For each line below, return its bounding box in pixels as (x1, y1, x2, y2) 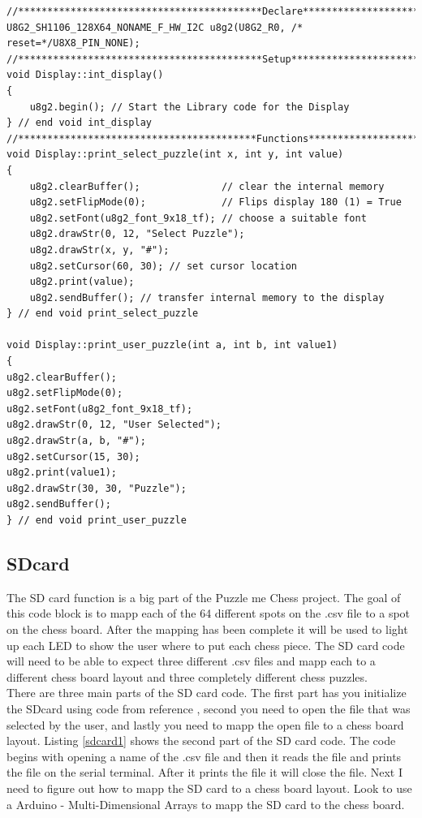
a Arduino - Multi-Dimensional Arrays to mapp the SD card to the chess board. (6, 795, 405, 812)
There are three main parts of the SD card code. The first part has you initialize (6, 684, 407, 701)
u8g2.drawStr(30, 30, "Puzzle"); (6, 482, 187, 494)
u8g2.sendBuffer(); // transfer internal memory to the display (29, 291, 385, 304)
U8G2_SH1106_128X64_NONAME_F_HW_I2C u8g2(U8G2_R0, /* (6, 21, 304, 33)
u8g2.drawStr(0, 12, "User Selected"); (6, 419, 222, 431)
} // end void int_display (6, 117, 152, 129)
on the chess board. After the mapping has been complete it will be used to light (6, 620, 408, 637)
